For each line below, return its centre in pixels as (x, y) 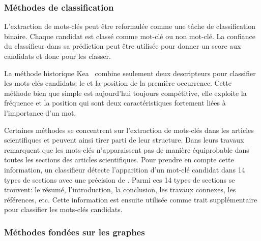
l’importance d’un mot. (40, 112)
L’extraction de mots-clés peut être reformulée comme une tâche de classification (130, 26)
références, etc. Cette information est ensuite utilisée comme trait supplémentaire (131, 199)
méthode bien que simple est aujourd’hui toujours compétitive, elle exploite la (125, 93)
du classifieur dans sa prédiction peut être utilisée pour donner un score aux (123, 46)
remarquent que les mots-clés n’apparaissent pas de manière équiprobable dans (127, 149)
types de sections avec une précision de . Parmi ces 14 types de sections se (120, 179)
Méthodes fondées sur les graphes (75, 232)
